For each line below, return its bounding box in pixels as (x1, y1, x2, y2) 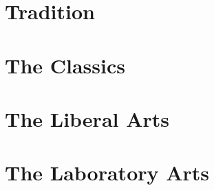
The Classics (5, 51, 126, 79)
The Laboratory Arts (5, 158, 210, 187)
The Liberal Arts (5, 104, 170, 132)
